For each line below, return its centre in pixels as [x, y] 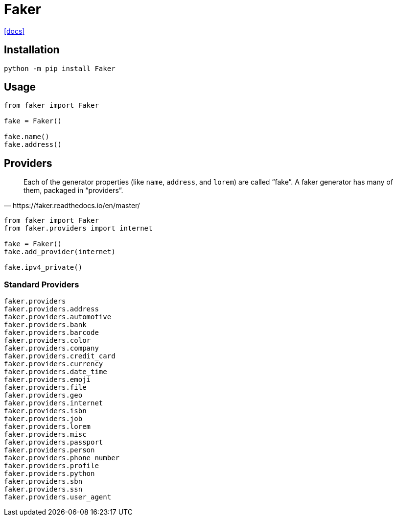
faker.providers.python [49, 474]
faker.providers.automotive [58, 317]
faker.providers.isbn [45, 411]
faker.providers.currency [54, 364]
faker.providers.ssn [43, 489]
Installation [32, 50]
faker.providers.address [51, 309]
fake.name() [27, 137]
